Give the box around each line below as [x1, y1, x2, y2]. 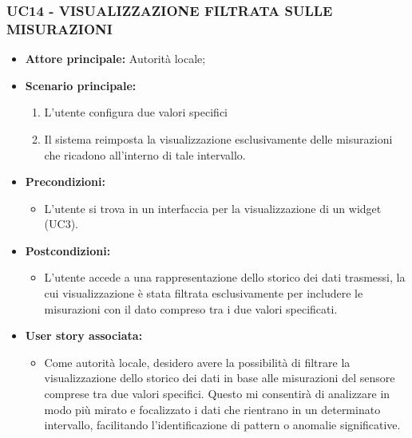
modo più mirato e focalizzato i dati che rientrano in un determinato [44, 401, 381, 417]
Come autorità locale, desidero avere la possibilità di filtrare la [44, 353, 351, 370]
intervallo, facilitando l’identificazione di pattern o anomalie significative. [44, 416, 401, 433]
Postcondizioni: [25, 242, 111, 258]
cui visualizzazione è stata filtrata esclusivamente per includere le [44, 285, 363, 302]
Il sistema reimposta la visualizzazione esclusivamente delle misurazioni [44, 130, 393, 147]
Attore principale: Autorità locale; [25, 50, 206, 67]
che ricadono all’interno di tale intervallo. [44, 146, 246, 163]
